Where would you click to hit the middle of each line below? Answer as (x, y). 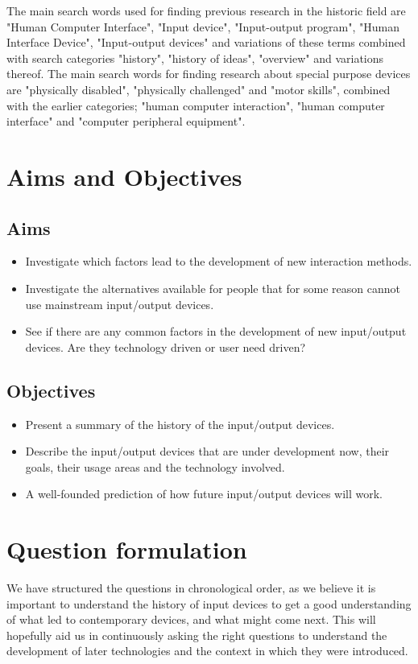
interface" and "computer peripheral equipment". (126, 121)
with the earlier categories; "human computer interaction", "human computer (196, 105)
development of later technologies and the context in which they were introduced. (207, 651)
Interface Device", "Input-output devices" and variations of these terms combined (206, 42)
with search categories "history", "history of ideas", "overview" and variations (195, 58)
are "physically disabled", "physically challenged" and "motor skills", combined (199, 89)
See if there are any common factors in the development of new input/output (216, 331)
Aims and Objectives (124, 176)
